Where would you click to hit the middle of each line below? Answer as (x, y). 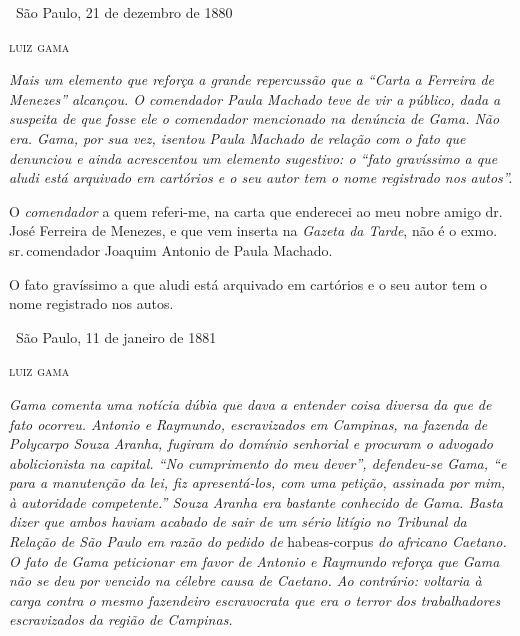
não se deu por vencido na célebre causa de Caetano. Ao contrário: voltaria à (245, 580)
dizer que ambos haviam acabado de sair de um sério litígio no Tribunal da (238, 521)
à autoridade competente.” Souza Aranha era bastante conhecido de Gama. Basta (256, 501)
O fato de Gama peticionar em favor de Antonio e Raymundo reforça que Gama (254, 560)
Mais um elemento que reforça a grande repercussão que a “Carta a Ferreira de (252, 79)
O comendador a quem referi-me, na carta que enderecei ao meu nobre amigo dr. (256, 210)
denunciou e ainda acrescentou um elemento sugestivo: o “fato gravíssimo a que (253, 157)
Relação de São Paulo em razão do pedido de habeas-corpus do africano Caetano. (258, 541)
